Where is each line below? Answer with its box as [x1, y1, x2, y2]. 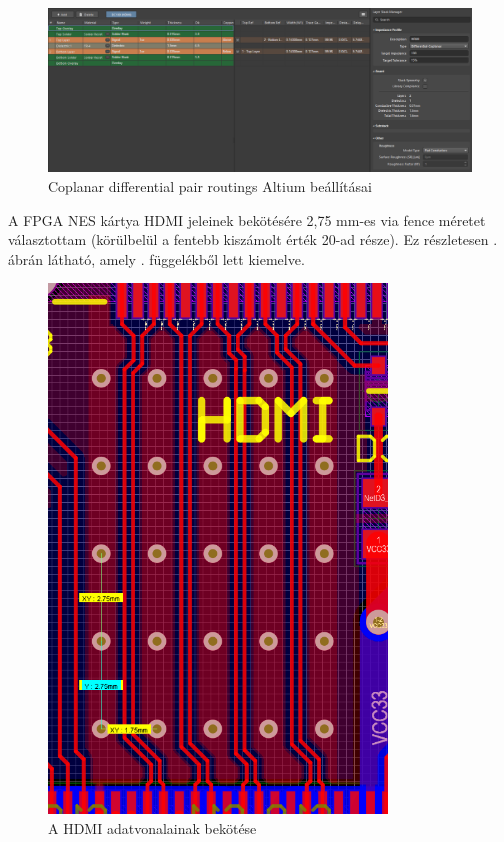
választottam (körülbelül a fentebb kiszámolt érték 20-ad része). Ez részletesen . [8, 229, 498, 250]
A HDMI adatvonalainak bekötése [48, 818, 257, 839]
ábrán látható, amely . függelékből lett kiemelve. [8, 248, 305, 269]
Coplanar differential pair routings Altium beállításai [48, 175, 372, 196]
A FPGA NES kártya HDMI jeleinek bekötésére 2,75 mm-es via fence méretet [8, 209, 486, 230]
